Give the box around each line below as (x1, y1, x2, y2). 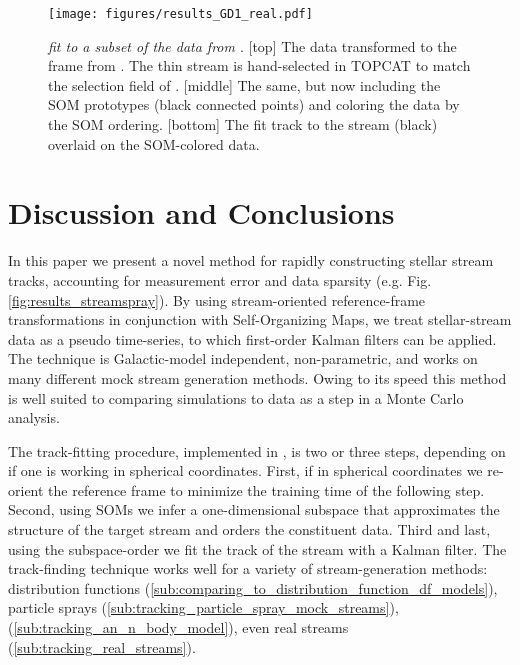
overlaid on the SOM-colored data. (48, 133, 260, 154)
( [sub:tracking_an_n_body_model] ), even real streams (8, 617, 349, 638)
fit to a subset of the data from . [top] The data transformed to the (48, 35, 457, 56)
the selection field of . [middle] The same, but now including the (48, 74, 441, 95)
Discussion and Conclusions (8, 192, 395, 233)
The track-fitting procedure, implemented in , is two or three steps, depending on (8, 440, 506, 461)
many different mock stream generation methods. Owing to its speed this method (8, 367, 507, 388)
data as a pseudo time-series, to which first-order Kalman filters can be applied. (8, 328, 497, 349)
